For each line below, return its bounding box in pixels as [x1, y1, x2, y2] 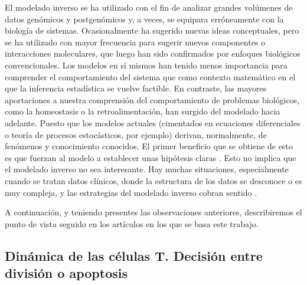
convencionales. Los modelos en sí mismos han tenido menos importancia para [5, 58, 288, 71]
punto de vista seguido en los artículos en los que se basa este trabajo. [5, 217, 259, 230]
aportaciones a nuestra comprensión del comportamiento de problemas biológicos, [5, 93, 300, 106]
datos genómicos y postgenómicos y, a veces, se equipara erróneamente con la [5, 12, 284, 25]
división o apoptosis [5, 264, 128, 282]
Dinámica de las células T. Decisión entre [5, 246, 263, 264]
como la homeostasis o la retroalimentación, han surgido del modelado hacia [5, 105, 280, 117]
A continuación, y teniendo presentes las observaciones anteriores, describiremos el [5, 206, 302, 218]
